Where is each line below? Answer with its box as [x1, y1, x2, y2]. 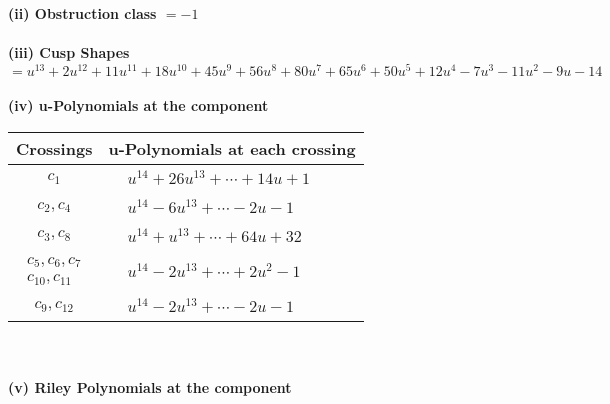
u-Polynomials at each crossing [108, 137, 356, 161]
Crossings [16, 137, 93, 161]
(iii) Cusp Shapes [8, 42, 130, 63]
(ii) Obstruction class [8, 3, 157, 23]
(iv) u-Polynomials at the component [8, 95, 269, 116]
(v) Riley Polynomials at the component [8, 376, 292, 397]
